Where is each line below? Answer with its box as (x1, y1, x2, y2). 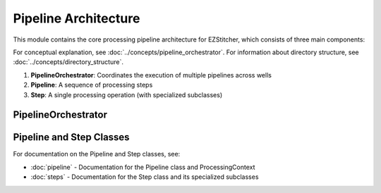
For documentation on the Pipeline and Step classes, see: (13, 150, 181, 158)
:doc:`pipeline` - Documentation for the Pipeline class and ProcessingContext (30, 163, 255, 171)
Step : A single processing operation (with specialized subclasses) (30, 90, 223, 99)
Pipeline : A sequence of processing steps (30, 81, 153, 89)
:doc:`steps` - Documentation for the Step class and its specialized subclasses (30, 173, 259, 181)
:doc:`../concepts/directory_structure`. (13, 58, 123, 66)
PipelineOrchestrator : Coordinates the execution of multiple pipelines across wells (30, 70, 272, 79)
